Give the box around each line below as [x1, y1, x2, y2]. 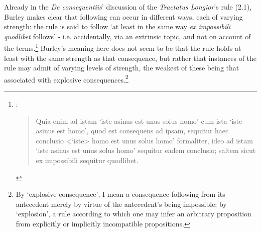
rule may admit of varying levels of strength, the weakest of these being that [4, 62, 239, 73]
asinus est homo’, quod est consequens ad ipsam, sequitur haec [36, 125, 229, 136]
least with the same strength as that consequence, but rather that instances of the [4, 52, 257, 63]
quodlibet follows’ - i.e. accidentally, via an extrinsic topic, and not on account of [4, 31, 251, 41]
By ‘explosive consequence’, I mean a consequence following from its [16, 189, 225, 199]
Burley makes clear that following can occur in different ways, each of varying [4, 11, 243, 22]
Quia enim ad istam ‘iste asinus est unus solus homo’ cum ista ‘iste [36, 115, 242, 126]
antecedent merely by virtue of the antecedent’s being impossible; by [16, 198, 227, 209]
